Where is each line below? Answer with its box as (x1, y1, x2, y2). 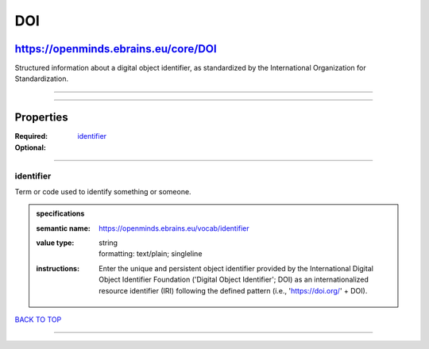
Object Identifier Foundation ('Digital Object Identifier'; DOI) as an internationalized (99, 274, 369, 285)
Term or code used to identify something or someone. (14, 186, 191, 196)
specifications (36, 209, 85, 218)
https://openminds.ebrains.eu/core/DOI (14, 42, 218, 56)
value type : (36, 238, 75, 247)
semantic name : (36, 223, 91, 233)
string (99, 238, 118, 247)
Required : (14, 132, 48, 141)
